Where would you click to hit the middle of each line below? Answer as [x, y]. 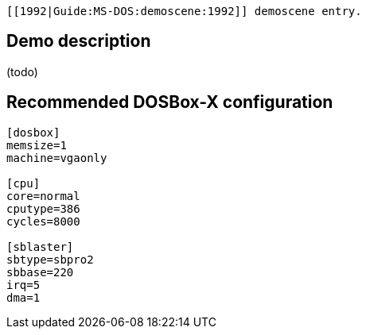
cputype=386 [43, 208]
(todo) [22, 71]
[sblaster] [40, 246]
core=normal [43, 196]
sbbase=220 [40, 272]
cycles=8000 [43, 221]
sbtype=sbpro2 [50, 259]
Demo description [79, 41]
